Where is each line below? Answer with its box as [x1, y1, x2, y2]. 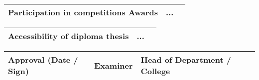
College [140, 65, 170, 77]
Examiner [94, 59, 133, 71]
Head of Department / [140, 54, 231, 65]
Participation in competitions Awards [8, 6, 158, 18]
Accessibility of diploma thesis [8, 30, 129, 41]
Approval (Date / [8, 54, 78, 65]
